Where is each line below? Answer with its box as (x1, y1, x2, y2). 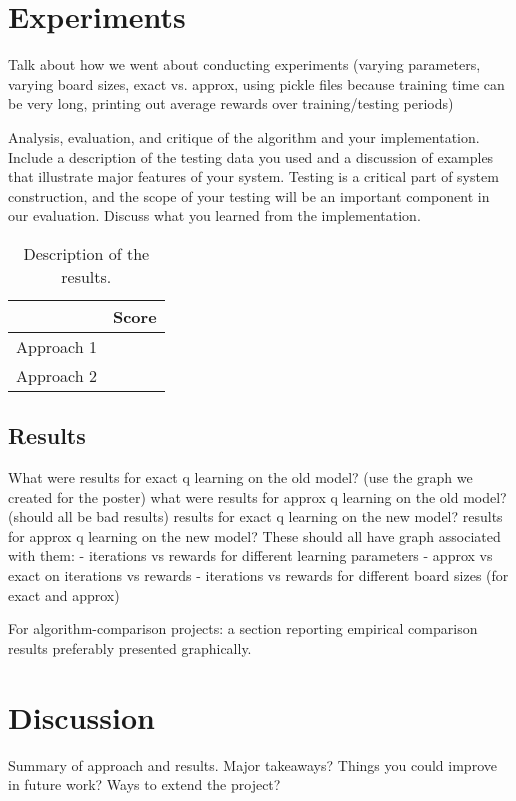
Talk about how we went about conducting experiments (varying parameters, (8, 54, 481, 75)
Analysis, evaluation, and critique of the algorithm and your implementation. (8, 126, 480, 147)
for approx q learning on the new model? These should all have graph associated (8, 525, 501, 546)
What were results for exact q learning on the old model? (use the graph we (8, 467, 473, 488)
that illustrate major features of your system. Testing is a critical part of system (8, 166, 499, 187)
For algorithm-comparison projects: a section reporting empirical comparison (8, 618, 478, 639)
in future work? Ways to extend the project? (8, 774, 281, 795)
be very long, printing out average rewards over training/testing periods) (8, 93, 454, 114)
